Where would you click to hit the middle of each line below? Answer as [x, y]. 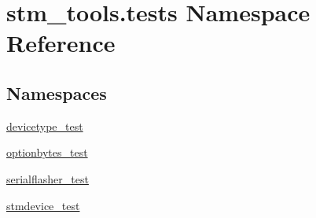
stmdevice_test [43, 205]
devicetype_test [45, 126]
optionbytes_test [47, 152]
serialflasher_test [48, 178]
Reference [61, 43]
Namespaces [57, 92]
